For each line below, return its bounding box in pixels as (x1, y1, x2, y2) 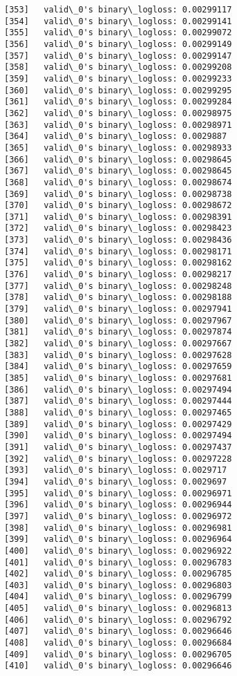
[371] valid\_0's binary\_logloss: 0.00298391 (4, 212, 232, 222)
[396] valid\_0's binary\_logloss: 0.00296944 (4, 500, 232, 510)
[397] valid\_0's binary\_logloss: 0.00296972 (4, 511, 232, 521)
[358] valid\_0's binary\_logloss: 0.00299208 (4, 62, 232, 73)
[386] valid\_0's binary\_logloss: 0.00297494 (4, 384, 232, 395)
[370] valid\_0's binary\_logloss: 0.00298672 (4, 200, 232, 211)
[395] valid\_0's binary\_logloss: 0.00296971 (4, 488, 232, 498)
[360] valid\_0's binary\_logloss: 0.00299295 (4, 85, 232, 95)
